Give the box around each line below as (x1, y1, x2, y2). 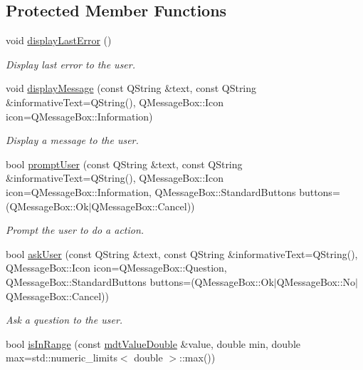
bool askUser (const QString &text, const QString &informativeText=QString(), (6, 246, 358, 261)
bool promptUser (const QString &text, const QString (6, 156, 243, 171)
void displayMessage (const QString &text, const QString (6, 81, 257, 96)
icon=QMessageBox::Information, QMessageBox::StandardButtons (6, 184, 296, 199)
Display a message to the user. (6, 133, 139, 148)
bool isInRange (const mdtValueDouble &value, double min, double (6, 336, 301, 351)
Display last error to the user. (6, 56, 135, 71)
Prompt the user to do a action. (6, 222, 144, 237)
